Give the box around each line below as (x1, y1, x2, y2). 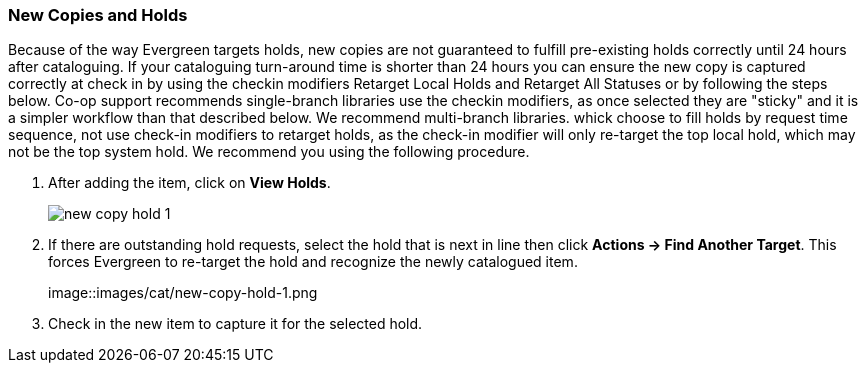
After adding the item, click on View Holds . (48, 174, 331, 192)
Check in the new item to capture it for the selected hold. (48, 315, 423, 333)
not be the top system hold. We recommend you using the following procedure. (8, 143, 530, 161)
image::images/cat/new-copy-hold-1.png (48, 284, 318, 302)
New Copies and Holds (8, 5, 188, 25)
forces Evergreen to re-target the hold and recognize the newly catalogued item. (48, 253, 578, 271)
